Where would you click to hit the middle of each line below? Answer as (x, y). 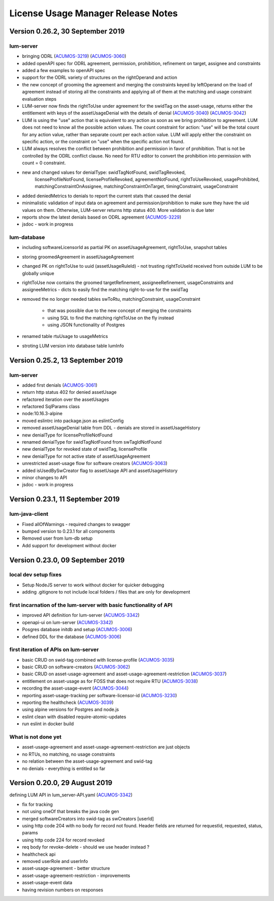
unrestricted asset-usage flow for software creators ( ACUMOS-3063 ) (95, 463)
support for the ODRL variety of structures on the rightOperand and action (100, 77)
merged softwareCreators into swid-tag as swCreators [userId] (88, 819)
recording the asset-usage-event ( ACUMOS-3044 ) (75, 688)
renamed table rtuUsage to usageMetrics (65, 336)
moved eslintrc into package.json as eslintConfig (73, 421)
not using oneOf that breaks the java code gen (71, 812)
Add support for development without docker (69, 545)
